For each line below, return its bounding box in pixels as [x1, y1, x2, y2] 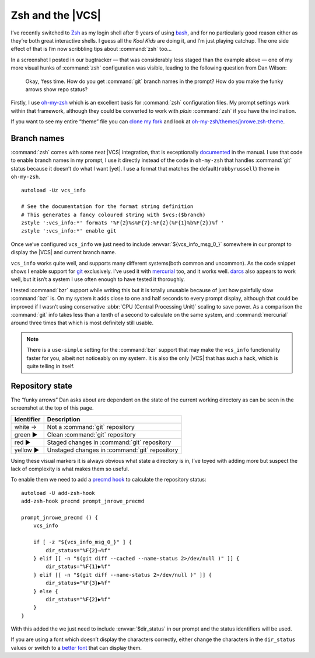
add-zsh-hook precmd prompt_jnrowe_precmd [21, 498, 145, 505]
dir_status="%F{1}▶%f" [45, 563, 111, 570]
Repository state [10, 380, 73, 391]
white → [14, 422, 37, 431]
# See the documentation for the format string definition [21, 203, 194, 210]
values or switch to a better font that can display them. [10, 644, 142, 651]
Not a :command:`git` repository [47, 422, 135, 431]
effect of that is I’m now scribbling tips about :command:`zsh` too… [10, 46, 172, 53]
